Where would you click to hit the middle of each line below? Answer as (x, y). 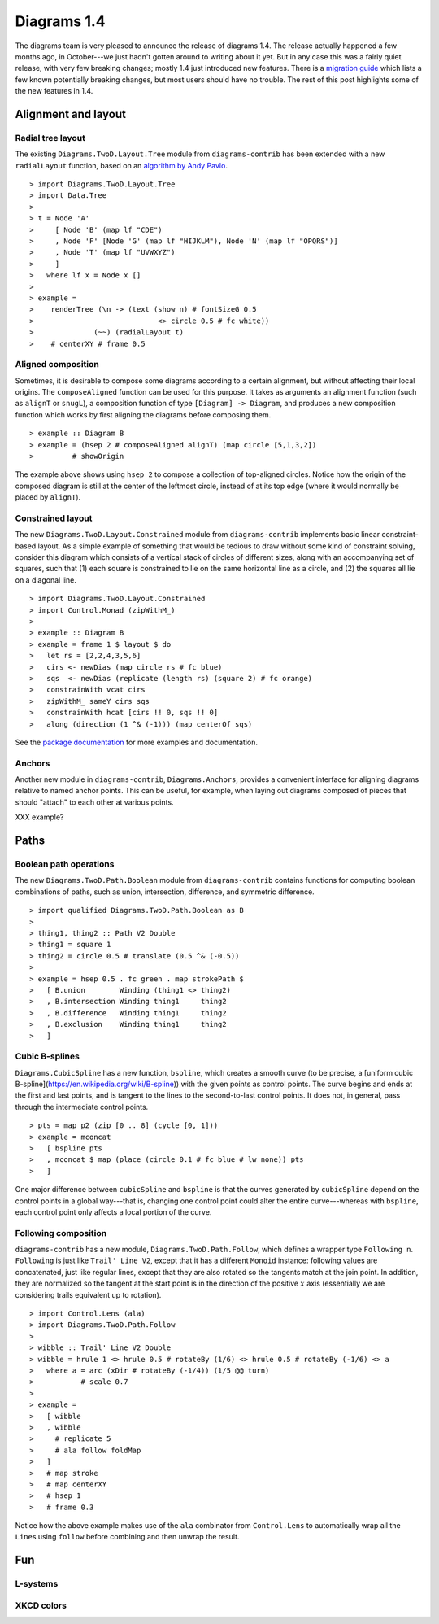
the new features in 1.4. (54, 91)
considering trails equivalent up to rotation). (88, 1294)
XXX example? (39, 817)
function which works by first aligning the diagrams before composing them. (143, 414)
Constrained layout (54, 518)
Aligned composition (57, 365)
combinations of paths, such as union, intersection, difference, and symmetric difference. (165, 892)
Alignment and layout (70, 114)
